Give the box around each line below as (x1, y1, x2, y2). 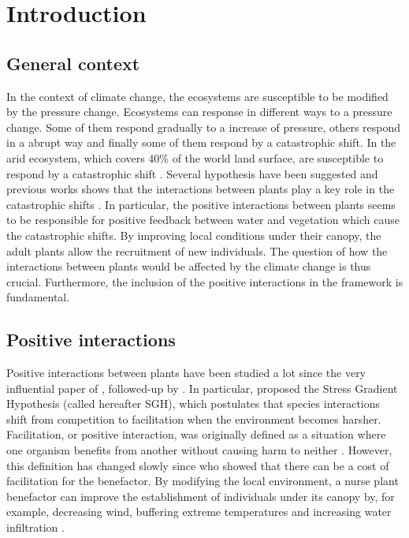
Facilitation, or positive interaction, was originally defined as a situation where (6, 426, 386, 443)
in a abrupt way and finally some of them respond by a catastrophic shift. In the (6, 134, 396, 151)
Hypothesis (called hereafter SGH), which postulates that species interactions (6, 395, 381, 412)
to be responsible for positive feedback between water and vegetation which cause (6, 211, 400, 228)
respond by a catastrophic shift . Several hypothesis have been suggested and (6, 165, 378, 181)
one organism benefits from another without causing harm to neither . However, (6, 442, 392, 458)
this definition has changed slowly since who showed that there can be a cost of (6, 457, 389, 473)
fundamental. (6, 289, 70, 305)
